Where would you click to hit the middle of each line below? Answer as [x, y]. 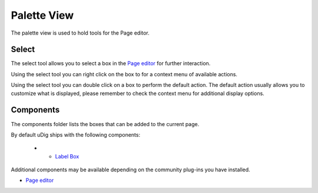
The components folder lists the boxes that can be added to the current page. [105, 124]
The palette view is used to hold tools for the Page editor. [80, 33]
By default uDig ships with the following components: [76, 134]
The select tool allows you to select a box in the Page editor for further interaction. [111, 63]
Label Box [67, 156]
